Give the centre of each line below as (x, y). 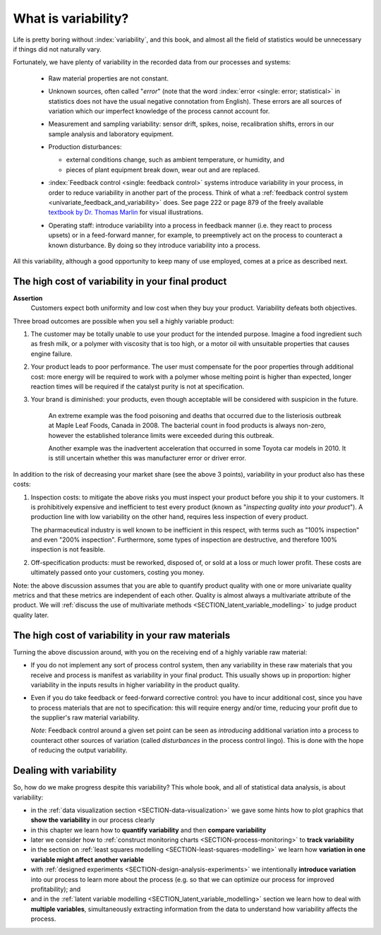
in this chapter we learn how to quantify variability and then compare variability (149, 830)
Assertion (28, 298)
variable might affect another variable (87, 859)
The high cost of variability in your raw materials (122, 635)
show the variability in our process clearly (93, 820)
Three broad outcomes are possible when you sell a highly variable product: (123, 321)
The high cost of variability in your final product (120, 281)
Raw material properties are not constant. (109, 78)
